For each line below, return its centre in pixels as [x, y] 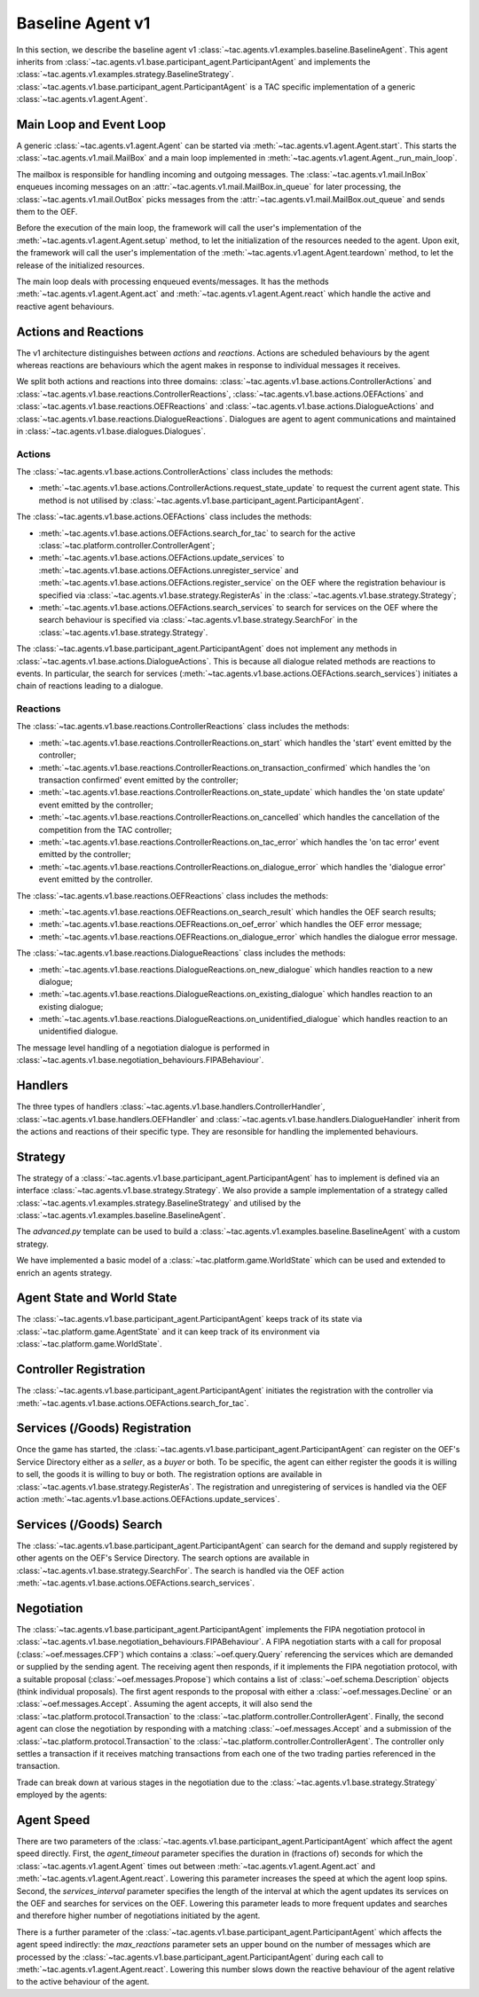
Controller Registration [81, 1369]
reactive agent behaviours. [65, 306]
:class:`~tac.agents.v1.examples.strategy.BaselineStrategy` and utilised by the [159, 1203]
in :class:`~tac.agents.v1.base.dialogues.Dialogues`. [111, 431]
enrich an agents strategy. [64, 1272]
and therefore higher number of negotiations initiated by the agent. [138, 1915]
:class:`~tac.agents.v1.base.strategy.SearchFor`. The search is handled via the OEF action [181, 1570]
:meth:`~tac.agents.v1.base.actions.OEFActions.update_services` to [161, 558]
